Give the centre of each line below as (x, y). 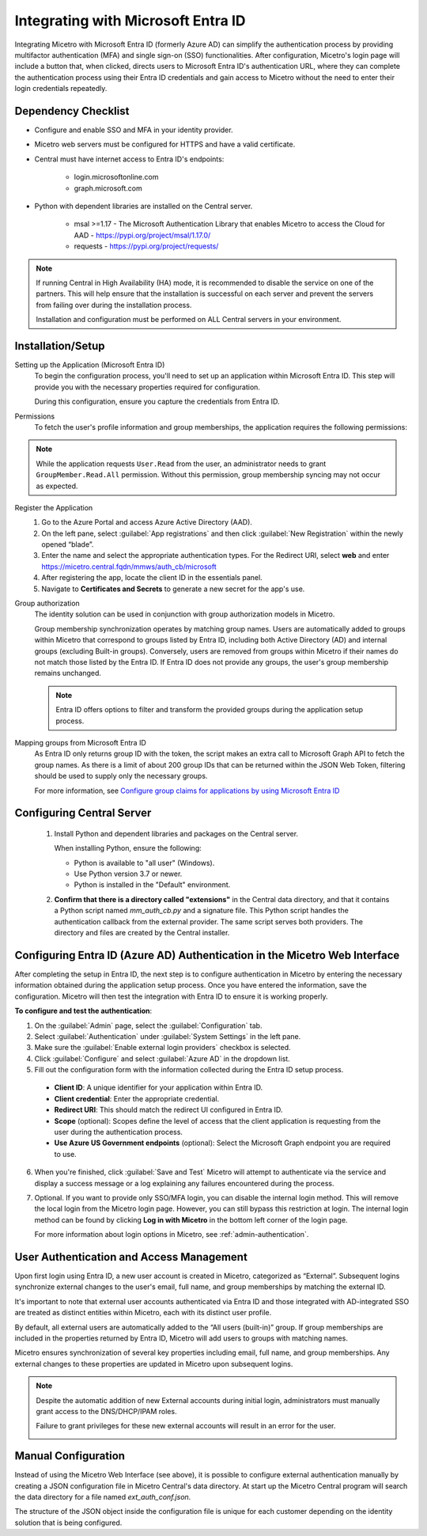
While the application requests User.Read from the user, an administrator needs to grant (181, 464)
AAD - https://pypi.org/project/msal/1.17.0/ (142, 235)
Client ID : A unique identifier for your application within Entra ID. (159, 1087)
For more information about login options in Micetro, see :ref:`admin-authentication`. (172, 1234)
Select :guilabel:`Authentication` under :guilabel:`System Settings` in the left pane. (168, 1036)
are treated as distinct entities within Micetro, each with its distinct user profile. (143, 1313)
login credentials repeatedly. (61, 89)
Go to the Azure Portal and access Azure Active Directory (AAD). (147, 522)
